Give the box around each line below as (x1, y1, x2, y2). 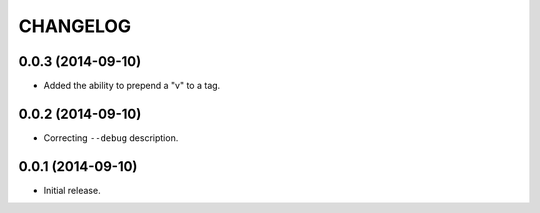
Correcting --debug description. (43, 131, 179, 144)
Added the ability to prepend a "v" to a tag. (43, 80, 221, 92)
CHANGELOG (18, 15, 132, 37)
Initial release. (43, 184, 101, 196)
